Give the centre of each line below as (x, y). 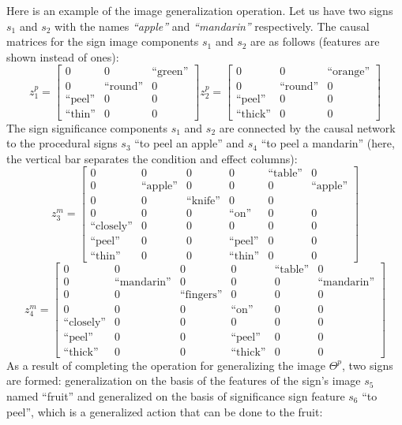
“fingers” (201, 295)
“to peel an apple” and (190, 143)
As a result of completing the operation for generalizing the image (166, 365)
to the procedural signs (62, 143)
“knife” (203, 201)
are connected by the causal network (307, 127)
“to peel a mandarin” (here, (328, 143)
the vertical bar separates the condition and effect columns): (152, 158)
